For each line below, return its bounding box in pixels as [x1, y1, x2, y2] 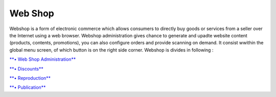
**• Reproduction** [9, 75, 51, 81]
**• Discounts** [9, 65, 43, 71]
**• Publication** [9, 84, 46, 90]
